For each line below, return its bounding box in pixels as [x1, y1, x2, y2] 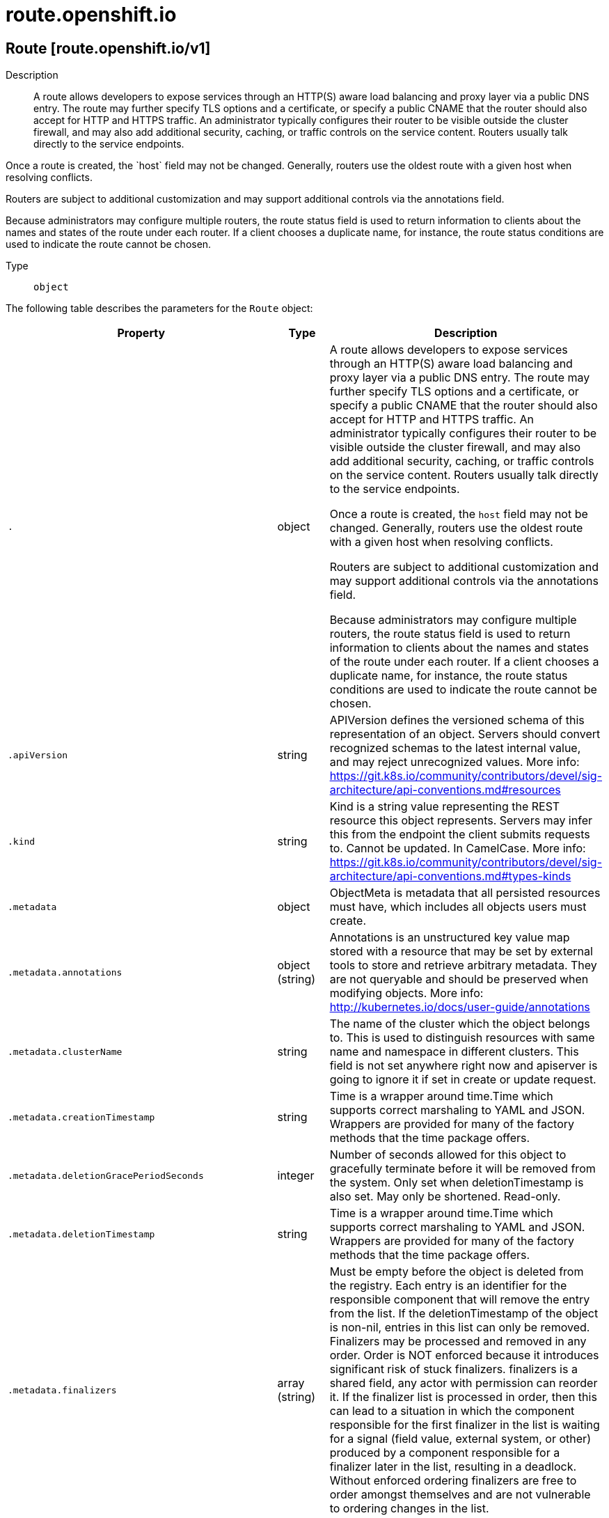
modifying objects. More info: [329, 986, 484, 1001]
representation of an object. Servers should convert [329, 727, 601, 742]
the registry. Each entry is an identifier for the [329, 1278, 567, 1293]
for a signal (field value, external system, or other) [329, 1432, 591, 1446]
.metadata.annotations [8, 967, 122, 978]
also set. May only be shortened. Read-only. [329, 1189, 561, 1204]
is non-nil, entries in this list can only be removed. [329, 1320, 590, 1335]
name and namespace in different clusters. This [329, 1044, 579, 1059]
